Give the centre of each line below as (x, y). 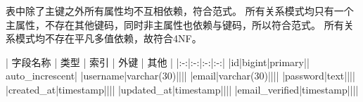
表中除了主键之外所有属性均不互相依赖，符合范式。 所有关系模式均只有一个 (180, 11)
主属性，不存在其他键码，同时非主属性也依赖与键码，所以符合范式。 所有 (175, 24)
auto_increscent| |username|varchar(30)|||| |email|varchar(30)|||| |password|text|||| (180, 76)
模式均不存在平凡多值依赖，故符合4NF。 (108, 38)
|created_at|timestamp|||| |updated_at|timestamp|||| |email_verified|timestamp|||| (182, 89)
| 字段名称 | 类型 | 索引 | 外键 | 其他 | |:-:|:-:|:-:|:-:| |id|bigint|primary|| (158, 62)
